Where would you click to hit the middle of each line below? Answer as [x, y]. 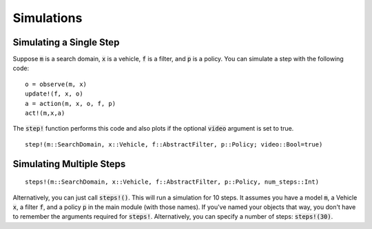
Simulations [48, 18]
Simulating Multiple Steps [69, 164]
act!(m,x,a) [45, 113]
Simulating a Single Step [66, 42]
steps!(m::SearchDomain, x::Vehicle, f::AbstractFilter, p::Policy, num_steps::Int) [172, 182]
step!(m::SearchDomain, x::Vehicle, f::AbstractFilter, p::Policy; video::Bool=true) [174, 144]
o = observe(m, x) [56, 84]
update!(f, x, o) [54, 94]
